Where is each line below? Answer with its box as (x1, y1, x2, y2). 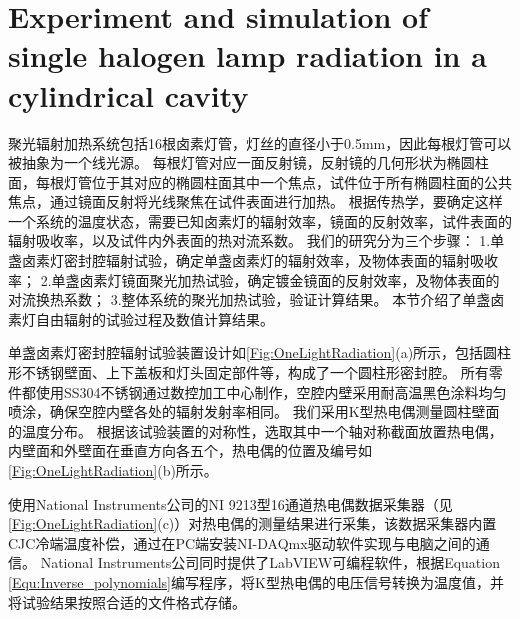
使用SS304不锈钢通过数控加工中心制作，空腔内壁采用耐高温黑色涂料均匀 (35, 381, 507, 402)
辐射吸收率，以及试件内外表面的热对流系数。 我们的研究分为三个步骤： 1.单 (8, 230, 505, 251)
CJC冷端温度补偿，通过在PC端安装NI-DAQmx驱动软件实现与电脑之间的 (8, 532, 476, 553)
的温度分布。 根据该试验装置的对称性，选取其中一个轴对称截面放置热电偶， (8, 420, 503, 441)
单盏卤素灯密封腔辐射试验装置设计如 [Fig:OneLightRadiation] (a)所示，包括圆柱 (8, 342, 512, 363)
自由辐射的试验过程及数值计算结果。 (35, 308, 274, 329)
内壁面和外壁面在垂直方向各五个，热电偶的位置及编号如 (8, 440, 372, 461)
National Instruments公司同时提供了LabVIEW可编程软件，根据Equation (40, 552, 500, 573)
